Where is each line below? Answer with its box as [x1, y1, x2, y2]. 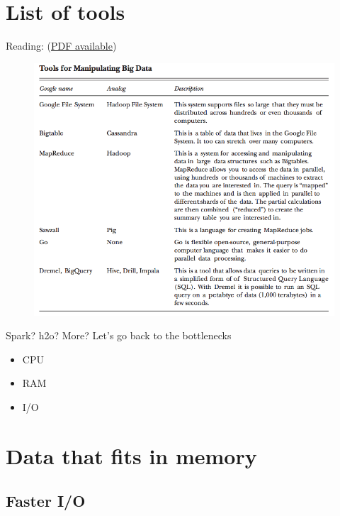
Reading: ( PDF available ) [6, 38, 117, 53]
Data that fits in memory [6, 441, 257, 470]
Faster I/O [6, 490, 86, 512]
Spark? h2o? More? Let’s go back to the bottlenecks [6, 328, 232, 343]
